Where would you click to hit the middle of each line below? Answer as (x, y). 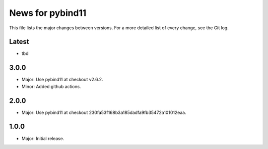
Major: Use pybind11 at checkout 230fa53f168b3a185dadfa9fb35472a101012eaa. (104, 112)
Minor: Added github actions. (51, 86)
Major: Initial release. (43, 138)
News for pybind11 (48, 13)
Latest (19, 42)
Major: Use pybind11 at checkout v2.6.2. (63, 80)
